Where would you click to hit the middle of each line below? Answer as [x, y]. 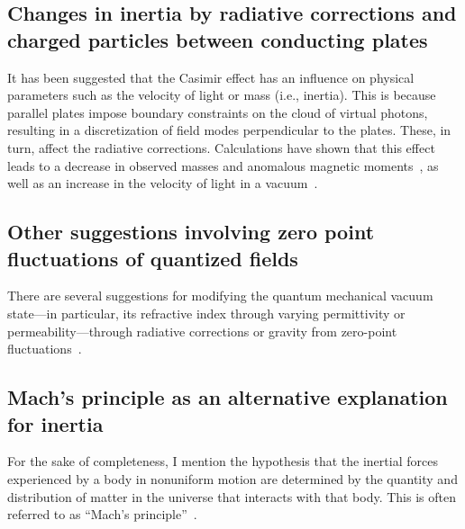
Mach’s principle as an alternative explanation [228, 397]
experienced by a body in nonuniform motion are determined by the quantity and [232, 478]
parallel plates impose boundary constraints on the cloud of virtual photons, [218, 112]
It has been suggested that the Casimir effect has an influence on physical [211, 77]
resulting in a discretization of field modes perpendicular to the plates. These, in [229, 130]
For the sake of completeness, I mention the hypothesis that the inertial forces [223, 461]
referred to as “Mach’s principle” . [102, 514]
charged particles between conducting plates [218, 39]
